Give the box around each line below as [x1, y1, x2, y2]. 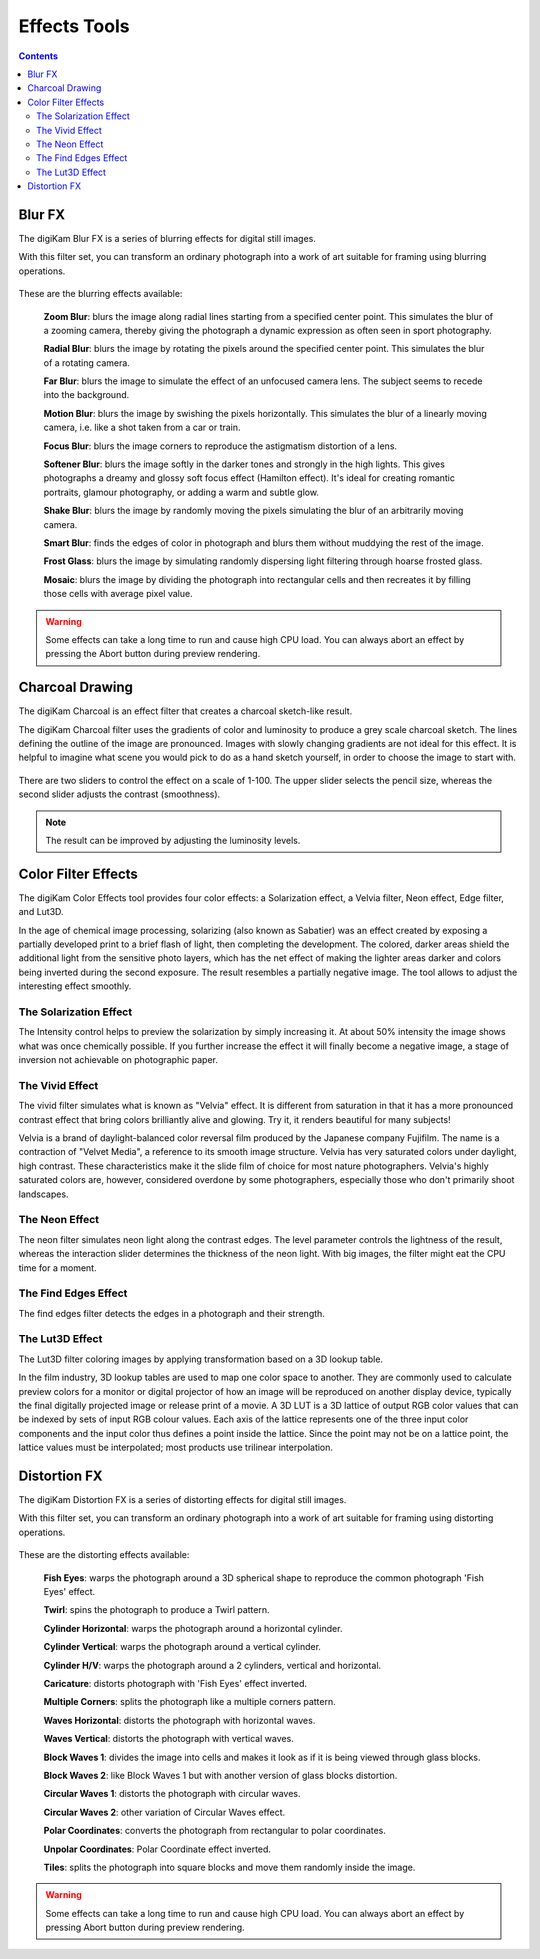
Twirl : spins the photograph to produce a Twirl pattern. [43, 1604, 270, 1616]
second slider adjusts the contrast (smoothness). [18, 788, 221, 800]
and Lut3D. [18, 906, 64, 918]
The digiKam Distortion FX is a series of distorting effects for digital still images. [18, 1494, 347, 1506]
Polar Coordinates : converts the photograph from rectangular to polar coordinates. [43, 1825, 387, 1837]
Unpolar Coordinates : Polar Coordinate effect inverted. [43, 1843, 272, 1855]
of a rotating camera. [43, 356, 130, 369]
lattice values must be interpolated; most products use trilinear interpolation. [18, 1441, 334, 1454]
